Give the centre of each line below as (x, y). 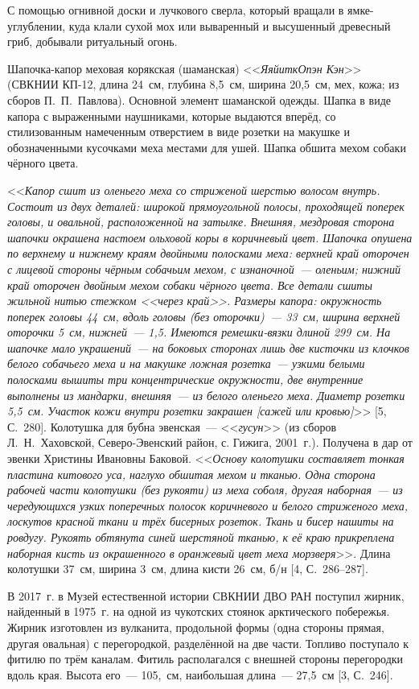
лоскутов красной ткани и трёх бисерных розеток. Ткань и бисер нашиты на (201, 521)
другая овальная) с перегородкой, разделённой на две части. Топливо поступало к (208, 643)
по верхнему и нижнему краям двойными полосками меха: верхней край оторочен (208, 253)
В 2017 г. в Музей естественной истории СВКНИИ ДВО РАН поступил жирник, (206, 595)
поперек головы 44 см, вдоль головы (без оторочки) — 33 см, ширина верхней (204, 316)
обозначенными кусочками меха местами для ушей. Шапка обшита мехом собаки (207, 147)
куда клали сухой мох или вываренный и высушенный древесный (230, 25)
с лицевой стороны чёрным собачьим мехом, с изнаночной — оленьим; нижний (204, 268)
